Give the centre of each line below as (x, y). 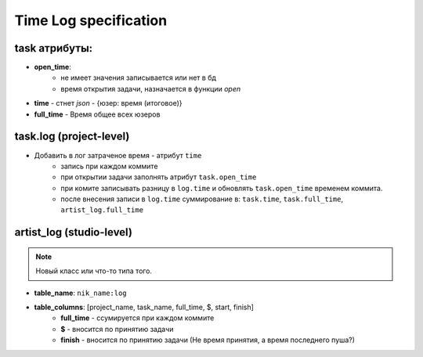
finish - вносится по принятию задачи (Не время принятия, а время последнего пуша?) (208, 340)
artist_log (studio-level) (74, 232)
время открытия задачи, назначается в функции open (151, 88)
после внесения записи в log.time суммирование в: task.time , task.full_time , (202, 199)
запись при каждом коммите (109, 166)
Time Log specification (91, 20)
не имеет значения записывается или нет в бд (139, 78)
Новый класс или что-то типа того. (94, 271)
